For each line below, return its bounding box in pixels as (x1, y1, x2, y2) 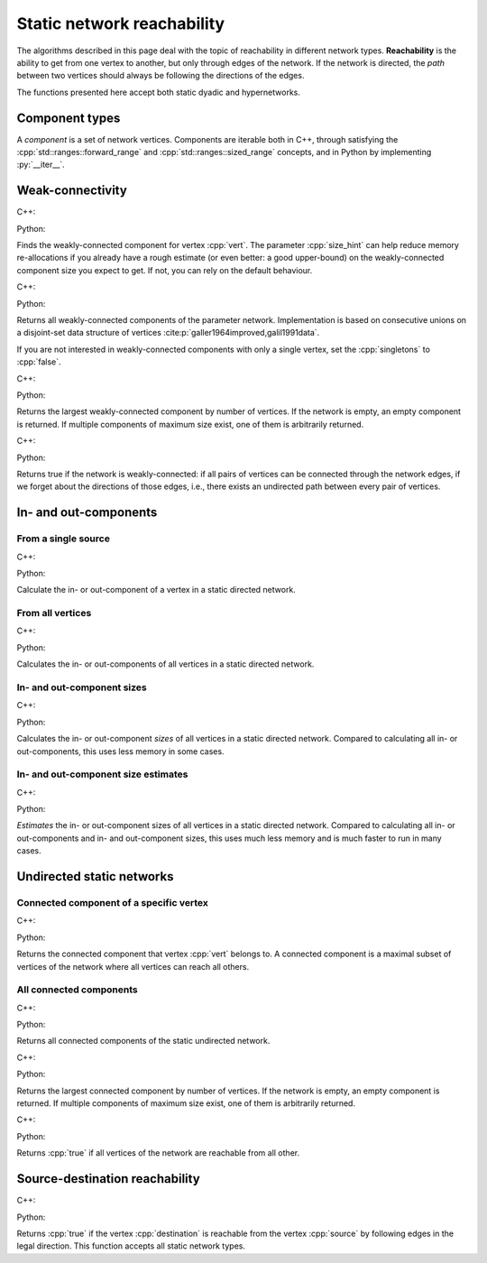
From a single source (16, 532, 110, 545)
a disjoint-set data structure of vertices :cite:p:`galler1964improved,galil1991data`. (16, 327, 320, 338)
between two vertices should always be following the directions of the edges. (16, 70, 305, 81)
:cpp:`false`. (16, 356, 62, 367)
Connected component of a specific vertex (16, 897, 209, 908)
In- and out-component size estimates (16, 768, 188, 780)
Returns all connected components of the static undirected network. (16, 1036, 271, 1046)
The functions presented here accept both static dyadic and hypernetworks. (16, 87, 301, 97)
